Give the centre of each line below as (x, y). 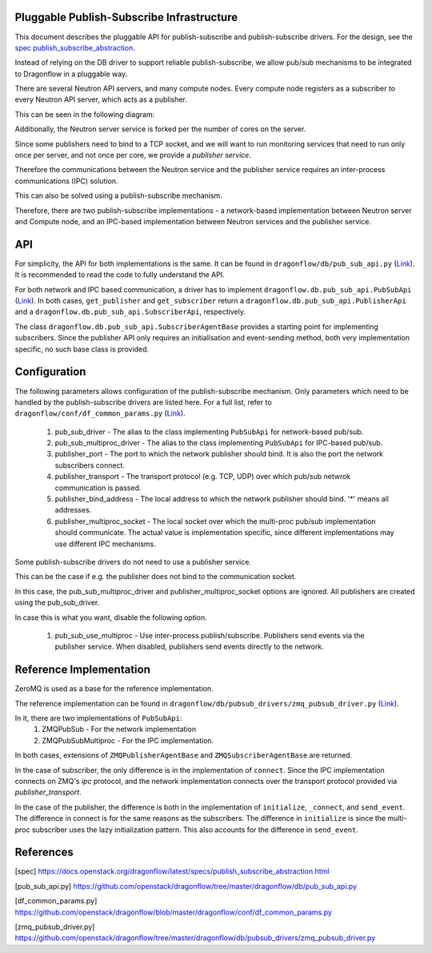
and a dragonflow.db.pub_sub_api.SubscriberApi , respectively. (130, 312)
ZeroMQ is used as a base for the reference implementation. (114, 689)
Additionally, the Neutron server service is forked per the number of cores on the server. (160, 129)
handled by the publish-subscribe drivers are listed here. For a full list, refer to (143, 402)
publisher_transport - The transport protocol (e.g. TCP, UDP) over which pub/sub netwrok (203, 476)
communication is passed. (98, 488)
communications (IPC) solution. (67, 181)
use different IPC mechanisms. (105, 544)
